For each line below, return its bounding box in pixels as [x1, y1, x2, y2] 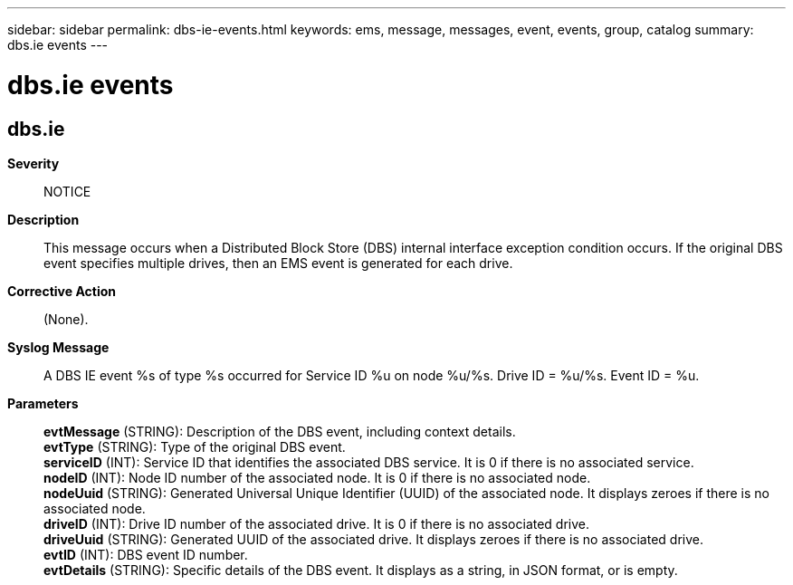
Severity [7, 155, 60, 171]
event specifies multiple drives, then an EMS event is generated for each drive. [43, 254, 513, 271]
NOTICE [43, 183, 91, 199]
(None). [43, 311, 89, 327]
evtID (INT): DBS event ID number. [43, 546, 248, 562]
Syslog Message [7, 339, 110, 355]
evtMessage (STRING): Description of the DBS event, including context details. [43, 423, 516, 439]
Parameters [7, 395, 79, 411]
